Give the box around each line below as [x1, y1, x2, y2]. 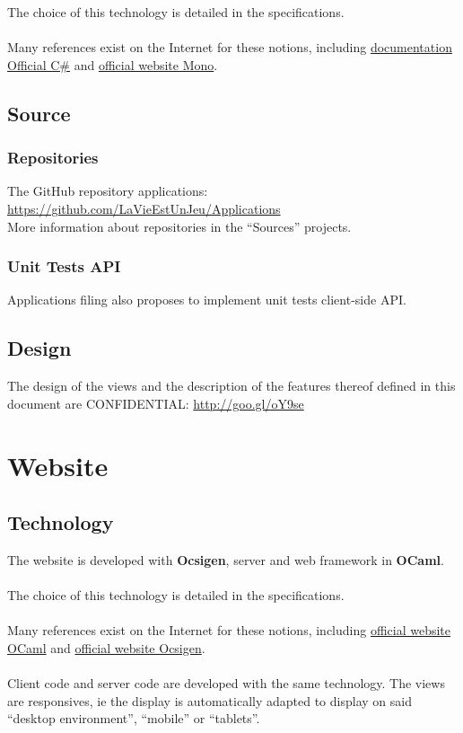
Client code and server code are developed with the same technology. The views [7, 674, 445, 693]
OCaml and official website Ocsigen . [7, 638, 205, 657]
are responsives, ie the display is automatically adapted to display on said [7, 691, 412, 710]
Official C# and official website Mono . [7, 55, 218, 74]
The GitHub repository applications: [7, 181, 208, 200]
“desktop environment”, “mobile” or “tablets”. [7, 709, 260, 728]
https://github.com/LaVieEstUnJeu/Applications [7, 199, 281, 217]
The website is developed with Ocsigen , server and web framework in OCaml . [7, 550, 444, 569]
